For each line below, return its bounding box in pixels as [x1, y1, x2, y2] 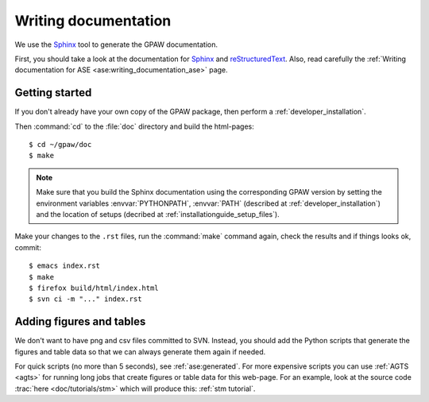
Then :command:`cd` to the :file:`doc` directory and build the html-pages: [14, 122, 254, 131]
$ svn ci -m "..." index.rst [29, 295, 142, 303]
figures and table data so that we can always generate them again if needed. [14, 346, 266, 357]
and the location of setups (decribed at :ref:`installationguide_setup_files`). [36, 209, 280, 218]
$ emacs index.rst [29, 261, 101, 270]
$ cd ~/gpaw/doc [29, 140, 92, 149]
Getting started [14, 86, 92, 99]
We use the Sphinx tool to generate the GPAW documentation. [14, 40, 218, 49]
